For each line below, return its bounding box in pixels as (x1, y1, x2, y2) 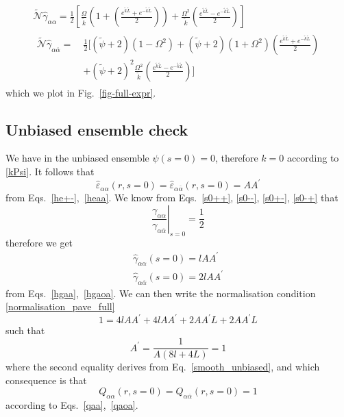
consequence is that (5, 372, 87, 387)
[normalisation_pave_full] (5, 299, 115, 314)
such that (5, 323, 45, 338)
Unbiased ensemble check (5, 118, 188, 140)
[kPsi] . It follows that (5, 164, 95, 179)
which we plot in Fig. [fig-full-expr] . (5, 85, 156, 99)
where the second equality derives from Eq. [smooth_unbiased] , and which (5, 359, 320, 374)
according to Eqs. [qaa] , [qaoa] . (5, 398, 138, 412)
